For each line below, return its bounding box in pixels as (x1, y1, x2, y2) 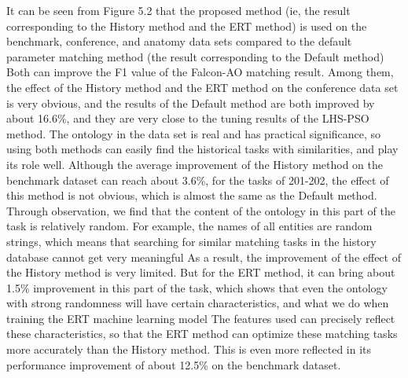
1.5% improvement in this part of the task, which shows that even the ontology (6, 279, 388, 295)
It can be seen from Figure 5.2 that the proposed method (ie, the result (6, 2, 351, 18)
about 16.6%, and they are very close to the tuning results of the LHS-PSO (6, 110, 369, 127)
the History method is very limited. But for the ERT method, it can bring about (6, 264, 395, 281)
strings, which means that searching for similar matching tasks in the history (6, 233, 377, 249)
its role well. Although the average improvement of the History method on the (6, 156, 384, 172)
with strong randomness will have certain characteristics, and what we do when (6, 295, 389, 311)
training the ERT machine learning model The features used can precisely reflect (6, 310, 395, 326)
